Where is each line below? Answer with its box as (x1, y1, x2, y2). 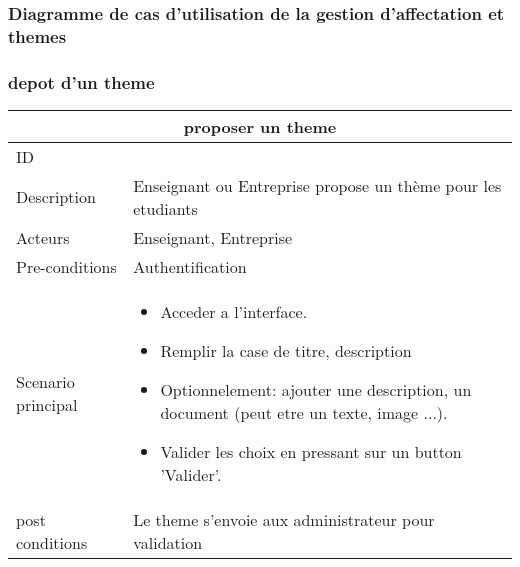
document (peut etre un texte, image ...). (160, 400, 448, 424)
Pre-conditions (16, 254, 117, 278)
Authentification (133, 254, 247, 278)
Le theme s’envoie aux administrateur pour (133, 507, 435, 531)
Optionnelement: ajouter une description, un (160, 377, 472, 401)
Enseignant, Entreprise (133, 225, 293, 249)
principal (16, 392, 78, 416)
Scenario (16, 369, 75, 393)
